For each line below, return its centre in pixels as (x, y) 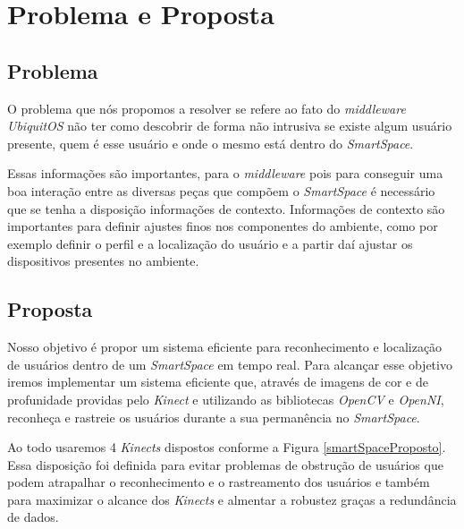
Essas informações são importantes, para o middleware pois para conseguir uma (225, 173)
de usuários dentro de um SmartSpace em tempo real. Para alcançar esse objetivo (230, 364)
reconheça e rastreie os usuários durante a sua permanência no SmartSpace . (214, 417)
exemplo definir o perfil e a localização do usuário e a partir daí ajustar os (210, 243)
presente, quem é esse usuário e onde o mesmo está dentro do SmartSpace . (211, 143)
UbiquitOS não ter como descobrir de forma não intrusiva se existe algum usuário (230, 126)
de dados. (33, 517)
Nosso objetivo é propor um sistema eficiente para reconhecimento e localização (225, 347)
